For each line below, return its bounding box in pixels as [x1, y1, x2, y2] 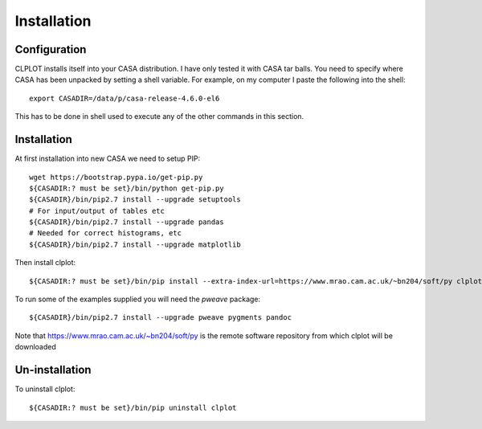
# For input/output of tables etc [29, 206, 165, 215]
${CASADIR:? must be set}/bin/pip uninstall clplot [29, 402, 237, 412]
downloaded [14, 342, 56, 352]
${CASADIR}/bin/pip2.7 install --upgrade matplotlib [29, 239, 241, 249]
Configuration [14, 43, 87, 56]
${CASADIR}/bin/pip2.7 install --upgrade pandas [29, 218, 224, 227]
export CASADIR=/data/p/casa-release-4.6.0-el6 [29, 93, 220, 103]
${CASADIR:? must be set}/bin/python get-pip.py [29, 183, 224, 193]
